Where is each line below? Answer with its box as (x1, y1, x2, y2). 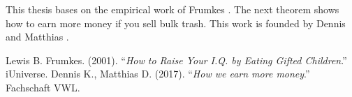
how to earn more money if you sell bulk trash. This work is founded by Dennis (6, 15, 346, 30)
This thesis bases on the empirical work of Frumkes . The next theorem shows (6, 2, 339, 16)
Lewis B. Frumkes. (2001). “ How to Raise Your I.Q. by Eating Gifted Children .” (6, 52, 347, 67)
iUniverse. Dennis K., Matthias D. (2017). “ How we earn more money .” (6, 66, 310, 81)
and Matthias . (6, 29, 69, 44)
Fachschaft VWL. (6, 80, 80, 94)
